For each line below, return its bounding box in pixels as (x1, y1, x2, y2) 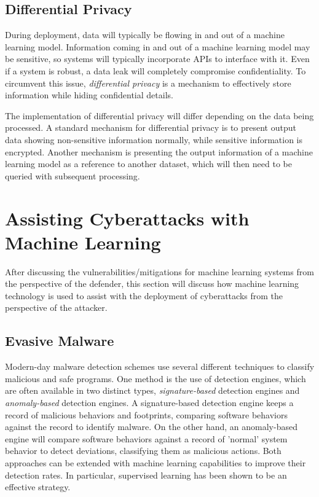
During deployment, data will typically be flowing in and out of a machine (5, 28, 285, 41)
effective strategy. (5, 480, 71, 493)
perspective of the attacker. (5, 301, 108, 314)
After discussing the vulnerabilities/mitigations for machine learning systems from (5, 265, 314, 278)
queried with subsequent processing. (5, 169, 140, 182)
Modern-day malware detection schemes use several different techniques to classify (5, 360, 315, 373)
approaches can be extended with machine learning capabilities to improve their (5, 456, 306, 469)
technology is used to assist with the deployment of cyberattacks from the (5, 289, 283, 302)
